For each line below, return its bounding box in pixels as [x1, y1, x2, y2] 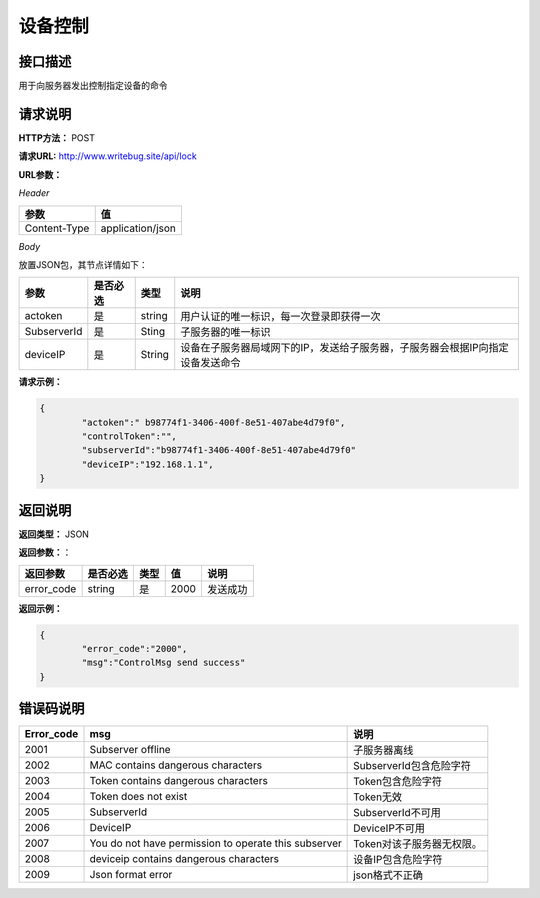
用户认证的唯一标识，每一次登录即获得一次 [180, 310, 381, 324]
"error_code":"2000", [81, 643, 188, 654]
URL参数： [18, 168, 63, 180]
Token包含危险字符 [353, 775, 443, 789]
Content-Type [24, 221, 90, 235]
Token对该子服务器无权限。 [353, 837, 483, 851]
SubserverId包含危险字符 [353, 759, 472, 773]
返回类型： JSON [18, 528, 90, 540]
